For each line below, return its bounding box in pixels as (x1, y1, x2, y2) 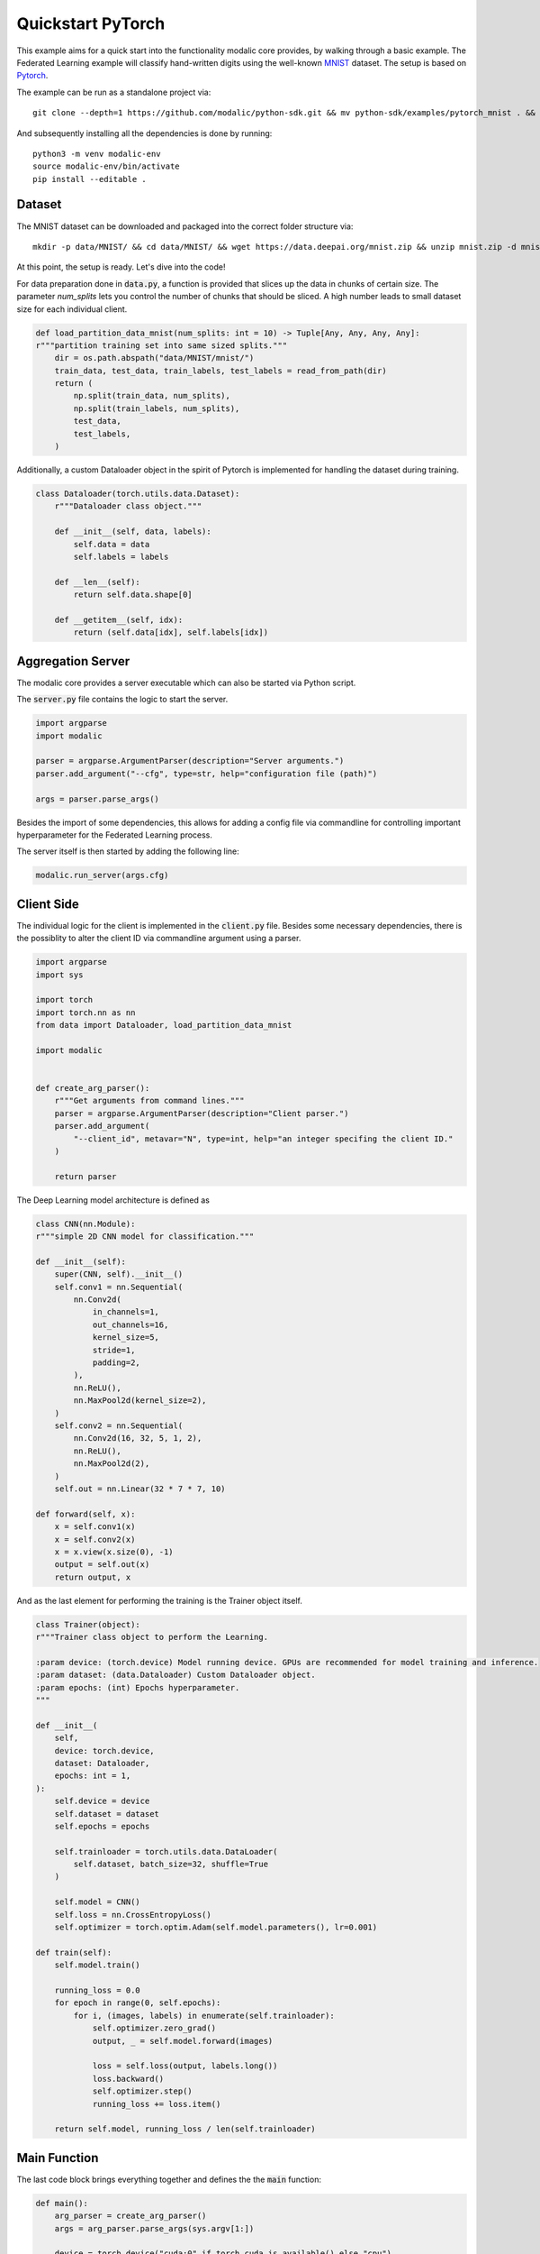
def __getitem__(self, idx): (54, 614, 184, 625)
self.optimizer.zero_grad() (92, 2023, 216, 2033)
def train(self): (35, 1947, 112, 1957)
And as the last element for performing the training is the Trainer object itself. (16, 1595, 303, 1606)
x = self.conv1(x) (54, 1522, 136, 1532)
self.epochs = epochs (54, 1821, 150, 1831)
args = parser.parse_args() (35, 793, 159, 804)
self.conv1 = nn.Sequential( (54, 1281, 184, 1292)
